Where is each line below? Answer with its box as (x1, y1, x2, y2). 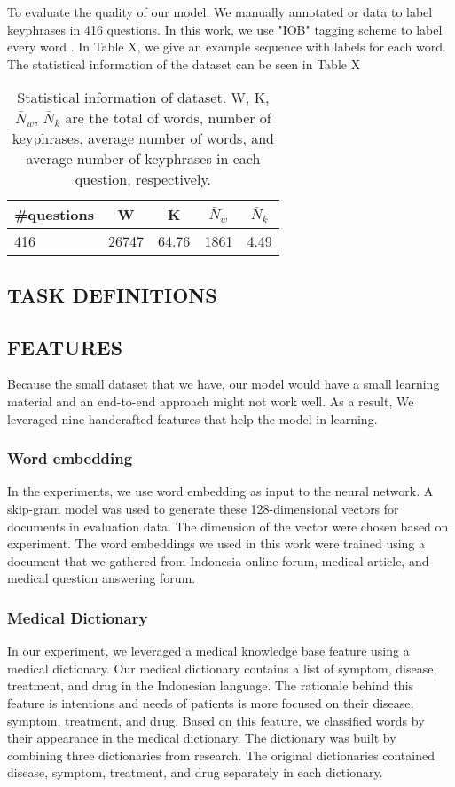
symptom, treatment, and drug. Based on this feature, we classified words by (7, 711, 425, 729)
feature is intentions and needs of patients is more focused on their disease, (7, 693, 414, 712)
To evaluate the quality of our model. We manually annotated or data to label (7, 3, 433, 20)
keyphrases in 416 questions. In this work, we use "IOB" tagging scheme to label (7, 20, 443, 38)
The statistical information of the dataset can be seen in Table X (7, 54, 361, 73)
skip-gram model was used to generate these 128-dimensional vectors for (7, 499, 399, 517)
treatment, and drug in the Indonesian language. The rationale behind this (7, 676, 414, 695)
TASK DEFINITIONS (7, 280, 217, 308)
